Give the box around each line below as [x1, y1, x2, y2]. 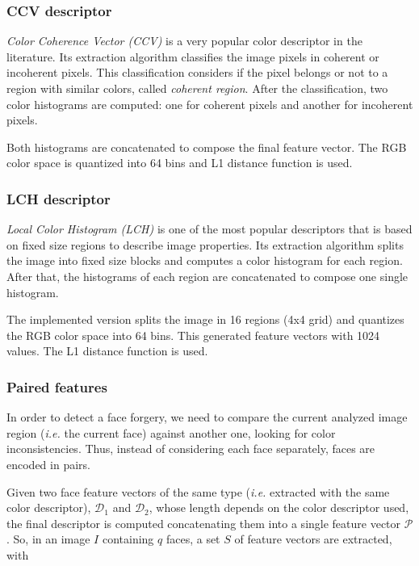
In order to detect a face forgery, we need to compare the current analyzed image [6, 409, 408, 426]
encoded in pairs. [6, 455, 90, 472]
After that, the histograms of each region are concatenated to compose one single [6, 267, 409, 284]
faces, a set [166, 530, 220, 547]
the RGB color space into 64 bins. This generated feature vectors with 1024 [6, 326, 380, 343]
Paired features [6, 376, 107, 396]
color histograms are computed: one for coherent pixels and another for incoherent [6, 95, 413, 112]
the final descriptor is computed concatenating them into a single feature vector [6, 514, 401, 531]
